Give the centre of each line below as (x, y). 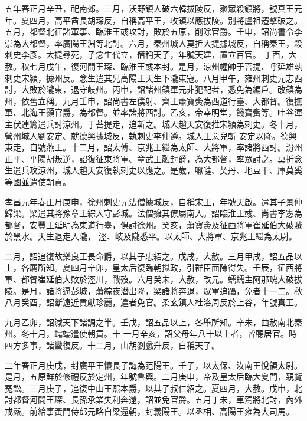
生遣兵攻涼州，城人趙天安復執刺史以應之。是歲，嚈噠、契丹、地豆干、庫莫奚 (153, 170)
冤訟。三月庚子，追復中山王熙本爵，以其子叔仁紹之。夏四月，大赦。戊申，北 (153, 388)
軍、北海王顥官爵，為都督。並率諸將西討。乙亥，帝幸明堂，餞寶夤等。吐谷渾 (153, 112)
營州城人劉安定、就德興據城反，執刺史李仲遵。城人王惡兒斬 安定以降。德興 (151, 135)
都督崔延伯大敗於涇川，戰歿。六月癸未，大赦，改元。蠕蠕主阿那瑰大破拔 (161, 279)
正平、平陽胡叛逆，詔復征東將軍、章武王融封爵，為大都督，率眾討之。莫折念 (153, 158)
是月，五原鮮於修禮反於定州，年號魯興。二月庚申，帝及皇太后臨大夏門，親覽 (153, 376)
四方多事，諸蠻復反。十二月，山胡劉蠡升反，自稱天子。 (112, 345)
